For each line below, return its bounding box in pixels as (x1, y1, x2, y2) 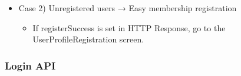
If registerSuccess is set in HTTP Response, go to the (32, 21, 226, 34)
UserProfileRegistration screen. (32, 33, 144, 45)
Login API (5, 58, 56, 72)
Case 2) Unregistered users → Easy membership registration (18, 2, 237, 14)
